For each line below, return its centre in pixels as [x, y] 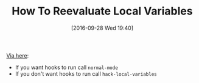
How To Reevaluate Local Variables [102, 11]
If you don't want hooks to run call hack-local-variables [86, 73]
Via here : [18, 55]
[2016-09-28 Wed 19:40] [102, 28]
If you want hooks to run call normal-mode [67, 67]
